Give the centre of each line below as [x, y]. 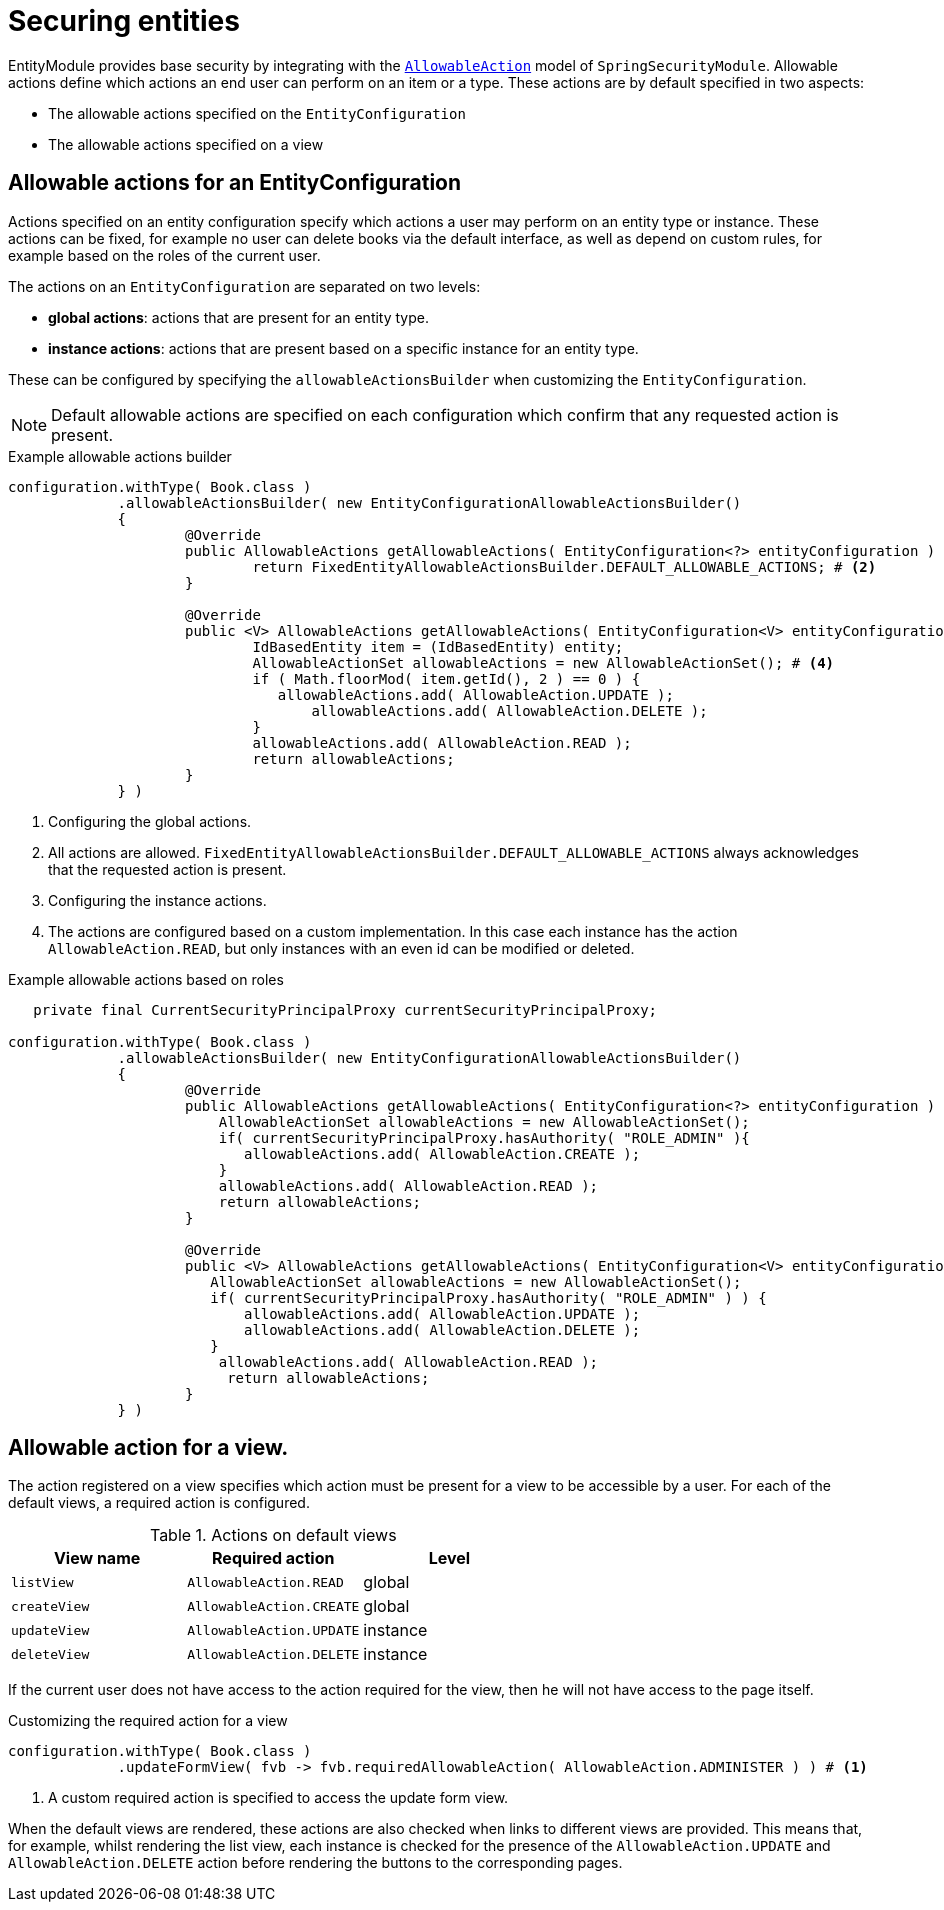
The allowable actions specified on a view [186, 144]
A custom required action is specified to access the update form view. [278, 1798]
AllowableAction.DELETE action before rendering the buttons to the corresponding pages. [315, 1863]
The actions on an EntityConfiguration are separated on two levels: [244, 286]
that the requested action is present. [167, 869]
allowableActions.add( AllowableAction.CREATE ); [442, 1153]
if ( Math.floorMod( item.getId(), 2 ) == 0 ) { [446, 678]
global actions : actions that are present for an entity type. [238, 317]
